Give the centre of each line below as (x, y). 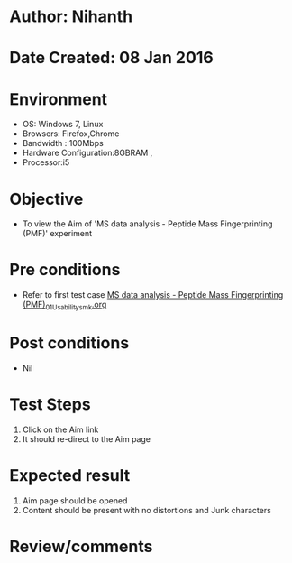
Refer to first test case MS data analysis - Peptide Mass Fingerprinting (153, 295)
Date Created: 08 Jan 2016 (111, 58)
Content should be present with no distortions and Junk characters (147, 510)
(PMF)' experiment (57, 234)
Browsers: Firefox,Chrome (71, 134)
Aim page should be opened (75, 500)
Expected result (70, 476)
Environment (59, 99)
